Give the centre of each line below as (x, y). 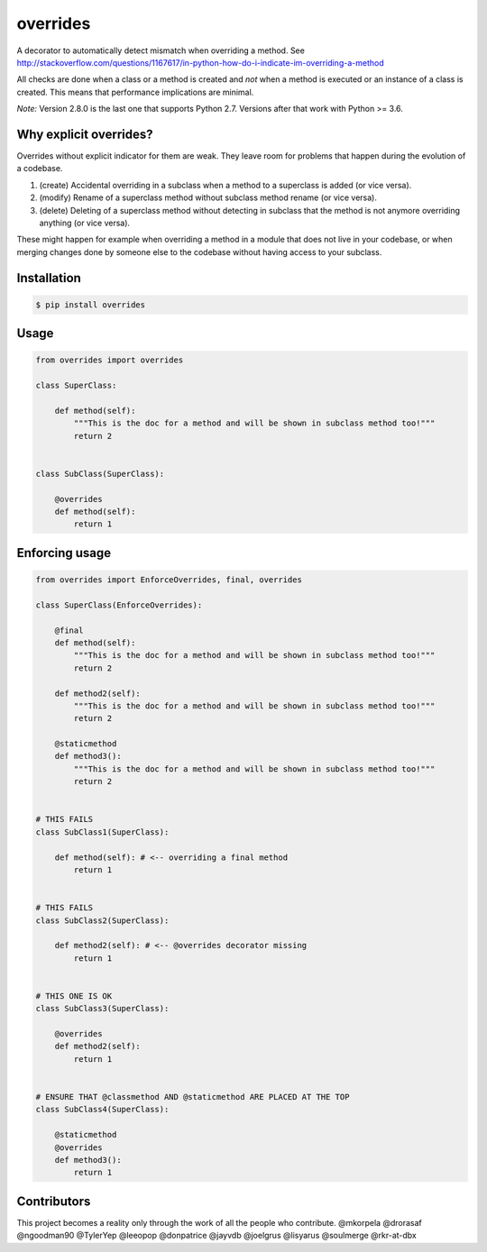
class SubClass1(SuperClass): (102, 832)
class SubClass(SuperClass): (100, 474)
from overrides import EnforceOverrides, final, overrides (169, 580)
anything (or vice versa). (85, 223)
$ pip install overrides (91, 305)
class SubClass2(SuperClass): (102, 920)
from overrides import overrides (110, 360)
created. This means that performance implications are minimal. (135, 92)
